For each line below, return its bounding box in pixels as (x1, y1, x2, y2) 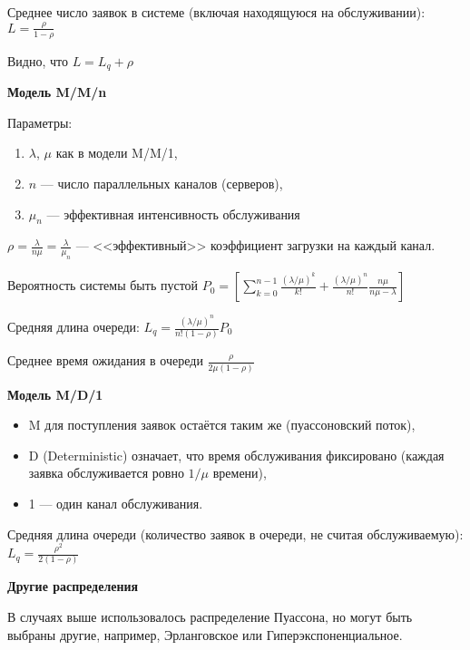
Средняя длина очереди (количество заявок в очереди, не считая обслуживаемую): (7, 524, 464, 543)
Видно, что (7, 51, 68, 70)
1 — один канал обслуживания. (28, 494, 203, 513)
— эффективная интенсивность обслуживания (46, 204, 300, 223)
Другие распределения (7, 577, 139, 596)
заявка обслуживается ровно (28, 463, 184, 482)
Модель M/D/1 (7, 384, 103, 403)
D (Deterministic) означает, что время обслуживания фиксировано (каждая (28, 445, 445, 464)
